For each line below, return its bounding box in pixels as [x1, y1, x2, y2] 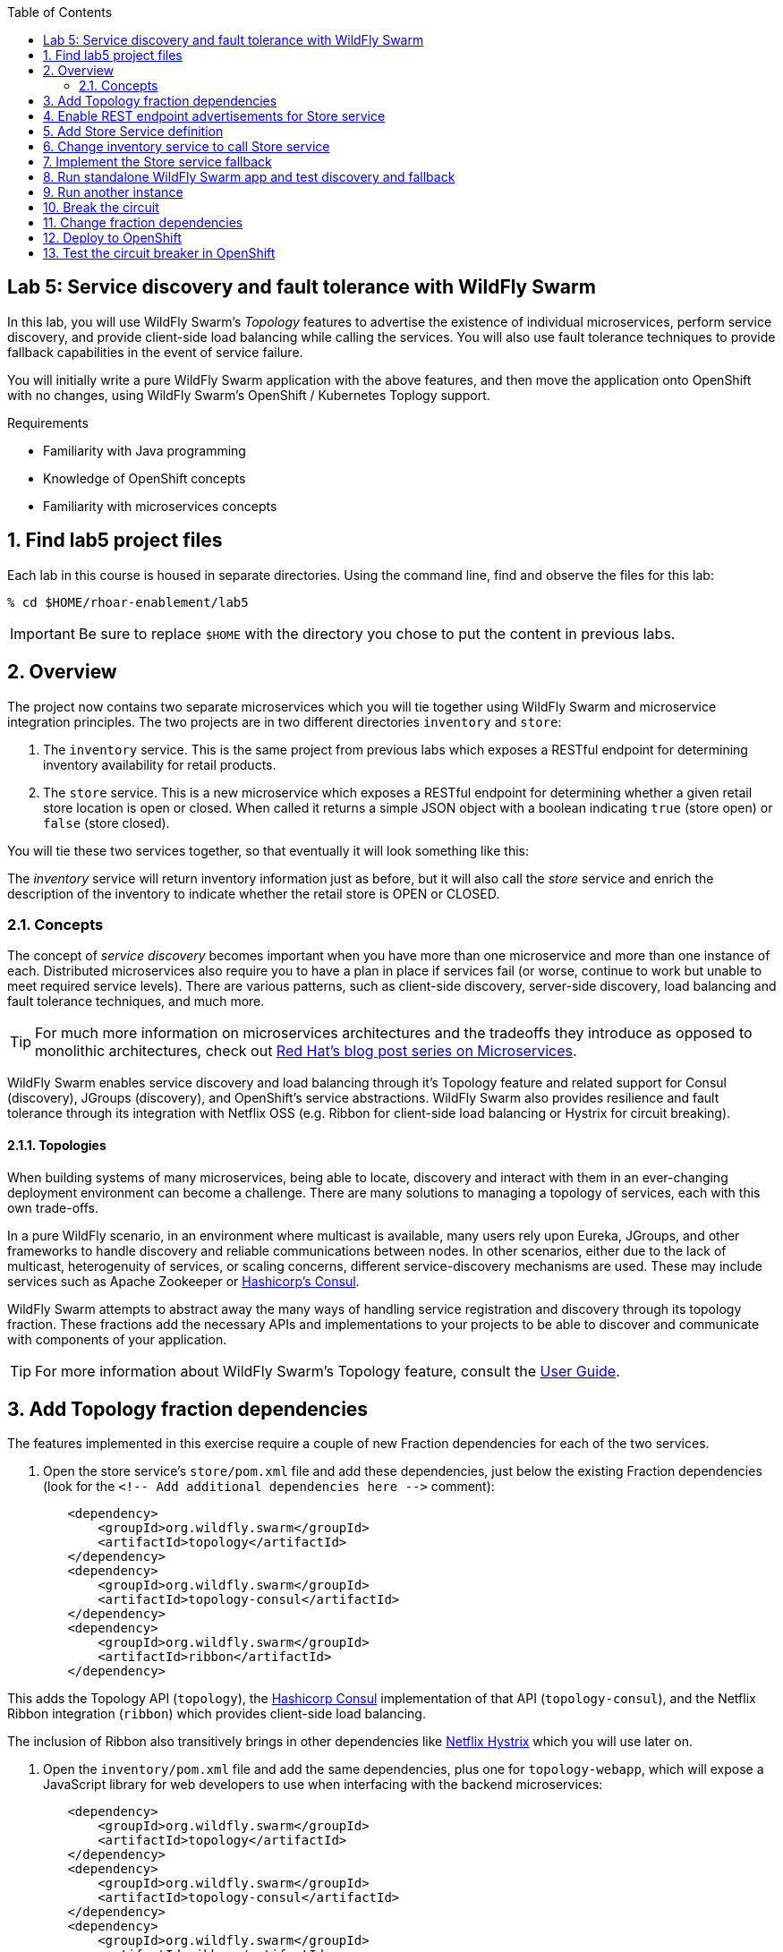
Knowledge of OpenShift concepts [43, 470, 246, 486]
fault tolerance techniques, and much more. [7, 993, 265, 1010]
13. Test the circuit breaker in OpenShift [43, 245, 276, 260]
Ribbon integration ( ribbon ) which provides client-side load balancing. [7, 1706, 426, 1722]
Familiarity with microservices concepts [43, 498, 277, 514]
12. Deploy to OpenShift [43, 230, 182, 245]
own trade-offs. [7, 1199, 99, 1215]
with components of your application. [7, 1331, 227, 1347]
